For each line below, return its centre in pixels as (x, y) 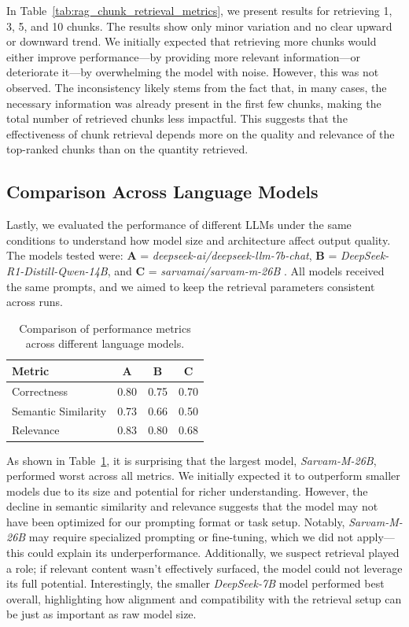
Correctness (40, 391)
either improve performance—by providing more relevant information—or (183, 56)
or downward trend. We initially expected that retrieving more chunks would (192, 41)
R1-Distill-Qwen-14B (57, 270)
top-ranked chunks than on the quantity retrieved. (127, 149)
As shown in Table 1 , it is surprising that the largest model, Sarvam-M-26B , (192, 460)
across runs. (35, 302)
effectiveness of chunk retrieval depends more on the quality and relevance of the (201, 133)
